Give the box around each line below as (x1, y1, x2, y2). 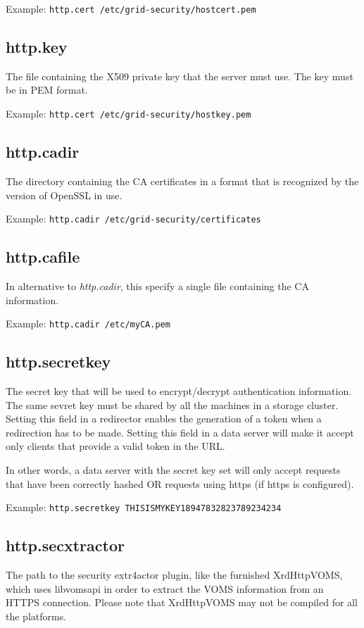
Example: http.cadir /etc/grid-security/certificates (6, 211, 261, 226)
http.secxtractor (6, 534, 125, 556)
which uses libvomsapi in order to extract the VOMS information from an (6, 581, 324, 596)
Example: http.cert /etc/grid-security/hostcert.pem (6, 1, 256, 15)
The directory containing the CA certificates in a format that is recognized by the (6, 173, 359, 188)
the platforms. (6, 608, 67, 623)
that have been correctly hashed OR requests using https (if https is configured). (6, 476, 354, 491)
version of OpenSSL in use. (6, 187, 123, 202)
